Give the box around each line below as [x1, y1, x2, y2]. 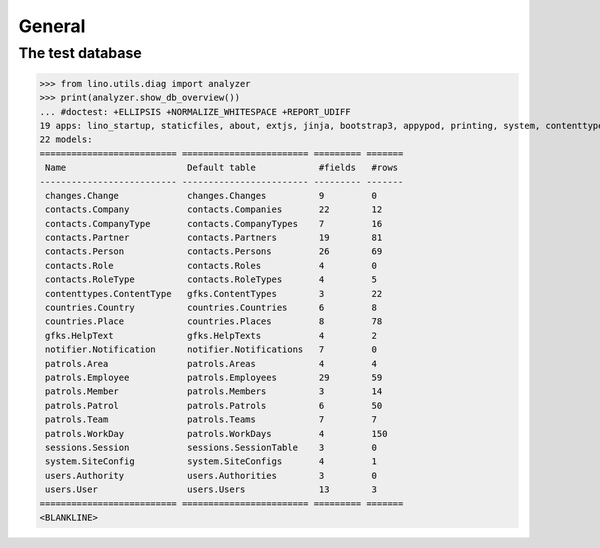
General [18, 15, 86, 37]
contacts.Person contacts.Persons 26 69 [45, 246, 383, 257]
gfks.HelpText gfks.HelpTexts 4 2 [45, 330, 378, 341]
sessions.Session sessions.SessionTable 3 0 [45, 441, 378, 453]
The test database [18, 44, 142, 62]
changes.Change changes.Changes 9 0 [45, 190, 378, 201]
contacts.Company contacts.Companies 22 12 [45, 204, 383, 215]
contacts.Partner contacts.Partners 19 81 [45, 232, 383, 244]
